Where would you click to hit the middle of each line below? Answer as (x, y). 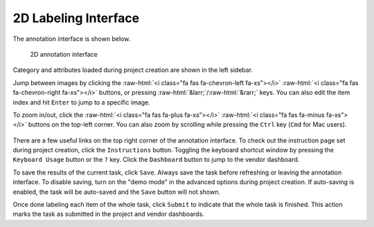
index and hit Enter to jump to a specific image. (81, 102)
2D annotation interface (64, 54)
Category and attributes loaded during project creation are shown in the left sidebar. (133, 70)
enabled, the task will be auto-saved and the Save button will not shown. (117, 192)
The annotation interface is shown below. (72, 39)
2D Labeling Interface (76, 18)
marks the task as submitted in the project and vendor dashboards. (108, 214)
